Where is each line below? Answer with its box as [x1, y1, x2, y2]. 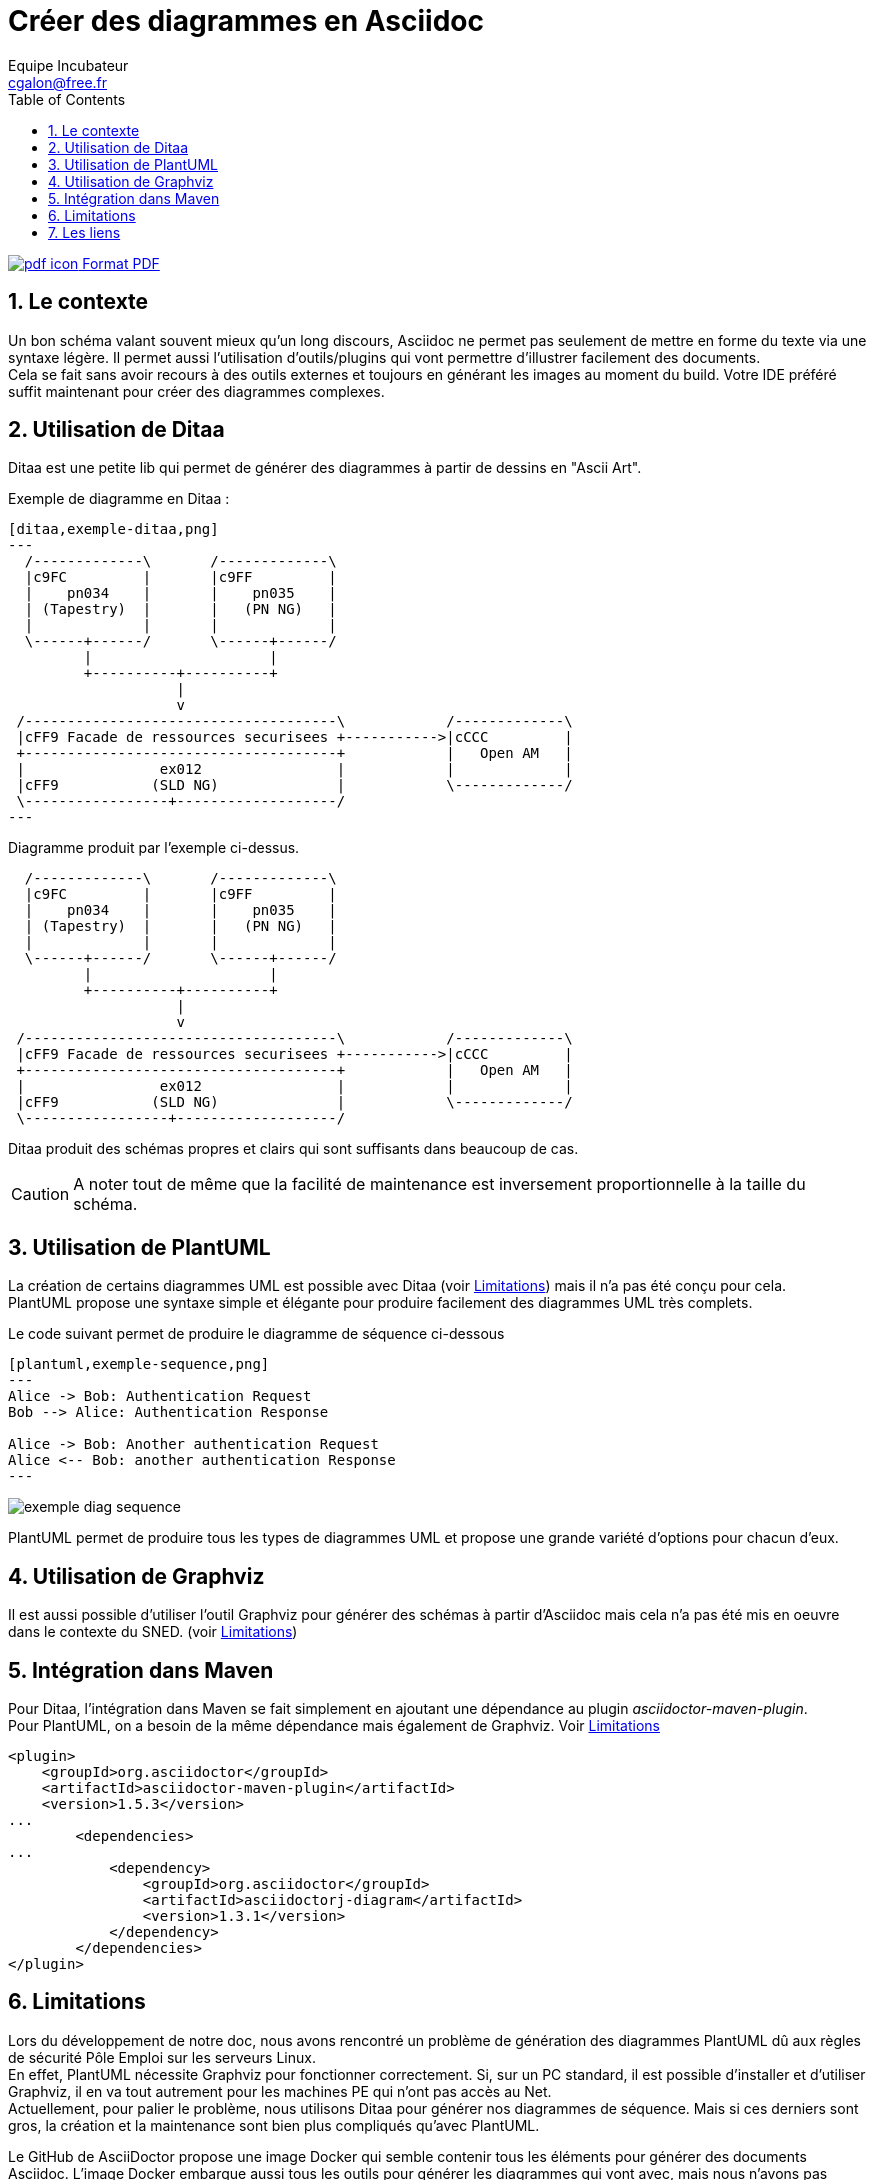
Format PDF [82, 254, 160, 272]
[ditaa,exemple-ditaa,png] [8, 521, 219, 538]
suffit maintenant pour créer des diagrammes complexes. [8, 382, 385, 400]
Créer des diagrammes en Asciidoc [8, 4, 484, 38]
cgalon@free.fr [8, 73, 108, 91]
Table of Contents [8, 90, 126, 108]
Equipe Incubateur [8, 56, 129, 74]
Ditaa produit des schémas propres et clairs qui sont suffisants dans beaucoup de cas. [8, 1140, 579, 1158]
